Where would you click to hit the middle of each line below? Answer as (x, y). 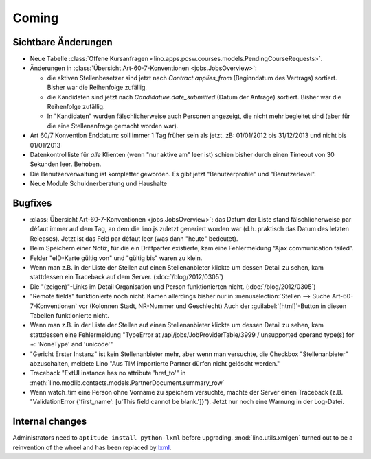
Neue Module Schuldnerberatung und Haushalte (99, 184)
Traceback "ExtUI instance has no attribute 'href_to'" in (108, 373)
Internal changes (50, 422)
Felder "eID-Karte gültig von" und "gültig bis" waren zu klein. (116, 258)
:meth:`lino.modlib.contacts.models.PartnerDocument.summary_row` (127, 382)
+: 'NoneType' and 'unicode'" (71, 344)
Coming (36, 18)
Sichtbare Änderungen (63, 42)
